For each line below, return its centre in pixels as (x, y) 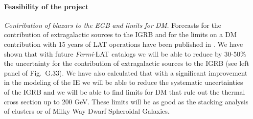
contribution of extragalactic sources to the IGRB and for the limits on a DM (120, 34)
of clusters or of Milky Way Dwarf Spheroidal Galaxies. (87, 111)
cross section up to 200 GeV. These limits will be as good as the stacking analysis (126, 101)
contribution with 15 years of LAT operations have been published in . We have (124, 44)
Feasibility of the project (46, 6)
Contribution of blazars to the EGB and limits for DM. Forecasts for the (113, 25)
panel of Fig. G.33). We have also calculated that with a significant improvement (126, 72)
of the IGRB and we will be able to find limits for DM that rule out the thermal (125, 91)
